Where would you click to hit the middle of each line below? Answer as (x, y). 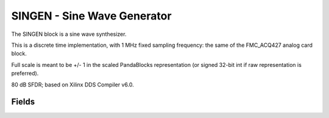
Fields (23, 102)
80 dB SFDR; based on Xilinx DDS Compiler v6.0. (73, 85)
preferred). (25, 74)
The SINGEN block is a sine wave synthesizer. (69, 34)
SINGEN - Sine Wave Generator (91, 16)
